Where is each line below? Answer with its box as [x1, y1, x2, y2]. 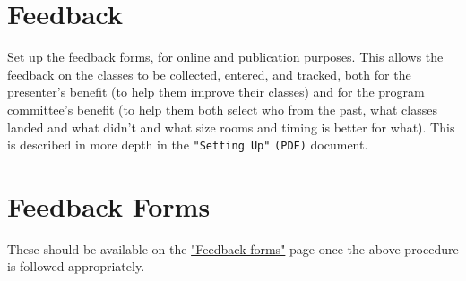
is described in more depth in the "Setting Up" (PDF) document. [7, 135, 368, 154]
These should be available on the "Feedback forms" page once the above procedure [7, 239, 459, 258]
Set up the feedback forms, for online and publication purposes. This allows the [7, 47, 444, 66]
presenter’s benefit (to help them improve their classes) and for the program [7, 82, 425, 101]
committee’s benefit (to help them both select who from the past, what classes [7, 99, 437, 118]
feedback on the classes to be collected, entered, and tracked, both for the [7, 64, 411, 83]
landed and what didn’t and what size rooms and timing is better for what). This [7, 117, 455, 136]
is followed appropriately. [7, 257, 145, 276]
